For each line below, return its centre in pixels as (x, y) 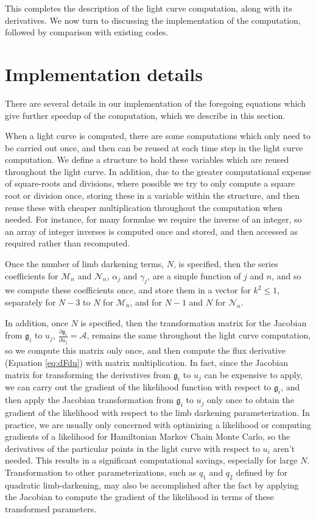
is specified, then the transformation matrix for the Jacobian (194, 322)
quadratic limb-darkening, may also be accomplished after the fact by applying (152, 485)
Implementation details (104, 73)
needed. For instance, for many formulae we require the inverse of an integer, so (153, 219)
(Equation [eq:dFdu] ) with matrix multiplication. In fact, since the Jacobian (147, 363)
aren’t (284, 448)
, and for (146, 302)
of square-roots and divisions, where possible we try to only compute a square (150, 183)
